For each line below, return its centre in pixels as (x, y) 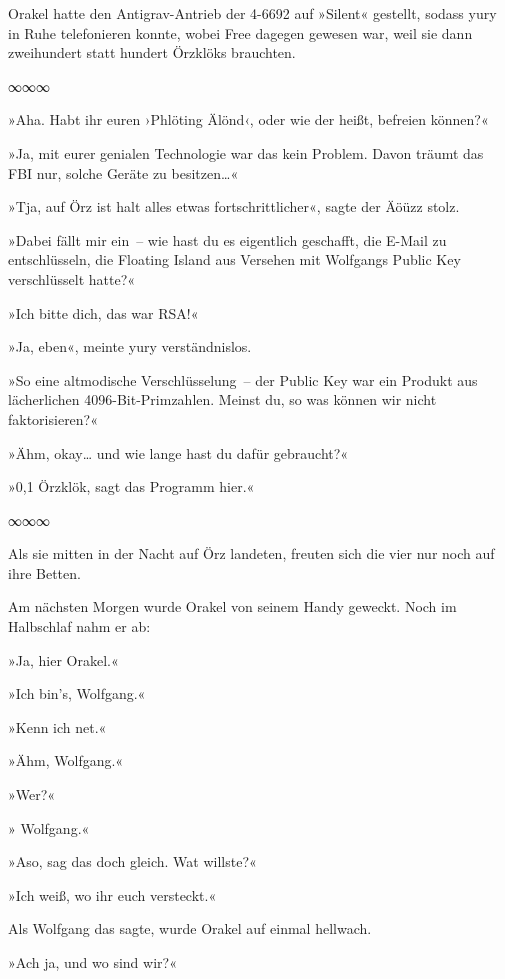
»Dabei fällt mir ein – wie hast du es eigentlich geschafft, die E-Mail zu (227, 239)
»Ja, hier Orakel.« (63, 659)
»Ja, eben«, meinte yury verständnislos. (130, 346)
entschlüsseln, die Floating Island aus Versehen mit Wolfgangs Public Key (234, 259)
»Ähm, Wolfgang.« (66, 760)
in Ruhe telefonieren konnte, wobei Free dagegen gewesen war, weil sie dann (240, 32)
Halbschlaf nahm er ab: (79, 626)
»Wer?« (32, 794)
